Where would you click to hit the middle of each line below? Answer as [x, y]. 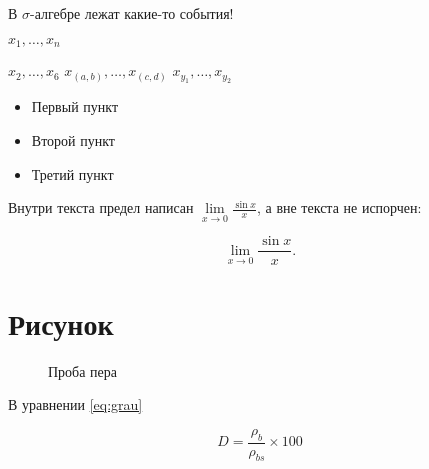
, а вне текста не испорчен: [339, 207]
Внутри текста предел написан [101, 207]
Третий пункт [72, 173]
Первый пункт [75, 106]
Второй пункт [73, 140]
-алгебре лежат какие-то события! [132, 13]
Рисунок [61, 322]
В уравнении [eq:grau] [75, 404]
